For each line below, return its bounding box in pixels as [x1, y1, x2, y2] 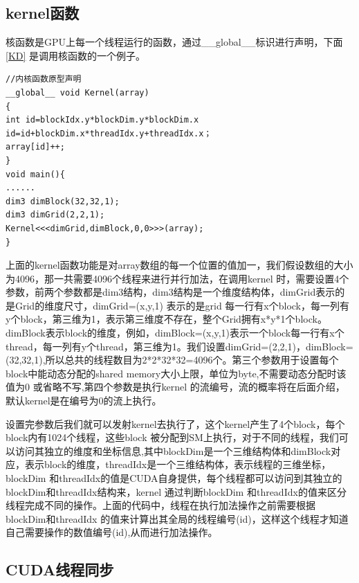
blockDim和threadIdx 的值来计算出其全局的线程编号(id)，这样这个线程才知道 [6, 511, 349, 526]
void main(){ [6, 169, 65, 179]
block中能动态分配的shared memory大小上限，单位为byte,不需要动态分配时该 [6, 366, 347, 380]
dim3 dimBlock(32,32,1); [6, 196, 120, 206]
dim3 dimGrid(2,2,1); [6, 210, 105, 220]
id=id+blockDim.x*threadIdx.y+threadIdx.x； [6, 128, 212, 138]
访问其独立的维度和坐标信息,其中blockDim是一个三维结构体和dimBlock [15, 443, 331, 458]
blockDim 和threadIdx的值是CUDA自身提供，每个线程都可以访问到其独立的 [6, 471, 342, 485]
